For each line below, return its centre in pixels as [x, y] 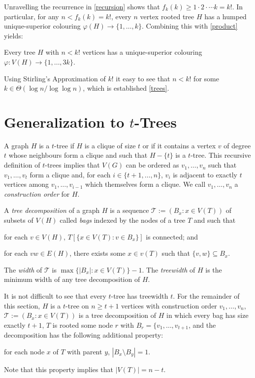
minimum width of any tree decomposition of [72, 279]
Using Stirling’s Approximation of [55, 78]
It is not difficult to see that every [55, 296]
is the [214, 269]
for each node [24, 351]
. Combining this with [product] [190, 26]
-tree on [77, 305]
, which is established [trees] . [126, 88]
